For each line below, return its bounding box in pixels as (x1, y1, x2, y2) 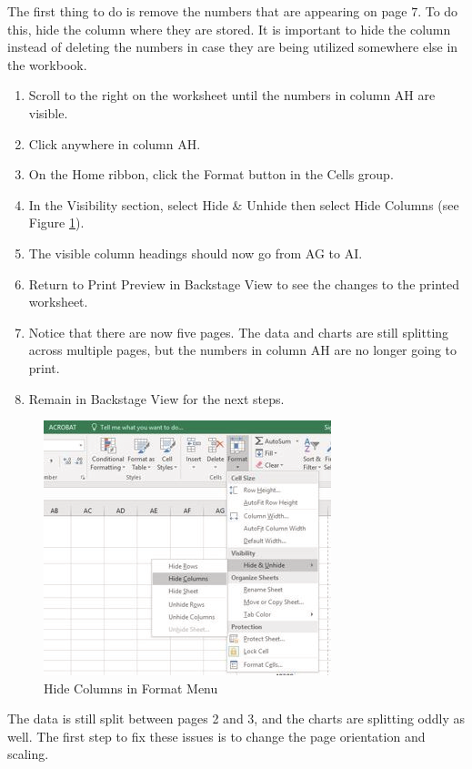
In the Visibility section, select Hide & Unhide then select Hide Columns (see (28, 195, 459, 214)
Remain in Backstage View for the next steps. (28, 389, 285, 408)
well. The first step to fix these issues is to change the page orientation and (7, 726, 426, 745)
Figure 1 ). (28, 213, 85, 232)
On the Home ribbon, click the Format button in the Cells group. (28, 165, 394, 184)
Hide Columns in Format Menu (44, 678, 218, 697)
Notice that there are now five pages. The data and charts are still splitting (28, 322, 449, 341)
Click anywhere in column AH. (28, 134, 201, 153)
